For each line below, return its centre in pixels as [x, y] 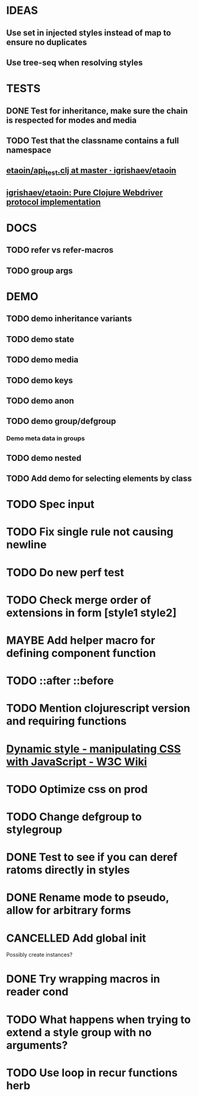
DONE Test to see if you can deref [92, 857]
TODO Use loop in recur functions [92, 1073]
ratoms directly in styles [68, 870]
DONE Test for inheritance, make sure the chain [97, 111]
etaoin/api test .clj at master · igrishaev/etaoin [91, 171]
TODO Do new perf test [65, 572]
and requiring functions [67, 721]
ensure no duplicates [47, 42]
